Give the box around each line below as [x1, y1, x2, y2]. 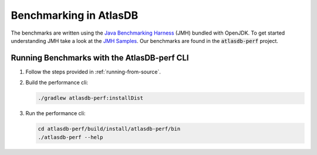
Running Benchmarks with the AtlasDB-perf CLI [11, 53, 189, 63]
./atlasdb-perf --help [38, 134, 103, 140]
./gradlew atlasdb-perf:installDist [38, 95, 144, 102]
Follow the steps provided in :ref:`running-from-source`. [25, 68, 161, 75]
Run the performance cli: [25, 110, 86, 117]
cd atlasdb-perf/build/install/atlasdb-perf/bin [38, 126, 181, 132]
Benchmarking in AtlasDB [11, 9, 139, 22]
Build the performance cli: [25, 79, 88, 86]
